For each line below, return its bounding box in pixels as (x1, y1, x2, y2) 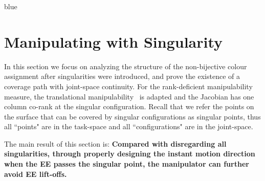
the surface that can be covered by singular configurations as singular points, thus (4, 111, 261, 122)
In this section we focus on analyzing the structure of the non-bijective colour (4, 61, 247, 71)
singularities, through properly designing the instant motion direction (4, 148, 255, 159)
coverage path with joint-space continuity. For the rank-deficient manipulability (4, 81, 253, 91)
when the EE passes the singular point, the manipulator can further (4, 158, 249, 169)
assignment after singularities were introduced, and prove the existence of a (4, 71, 240, 82)
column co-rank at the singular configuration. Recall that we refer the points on (4, 101, 254, 112)
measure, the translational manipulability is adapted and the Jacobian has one (4, 91, 254, 102)
